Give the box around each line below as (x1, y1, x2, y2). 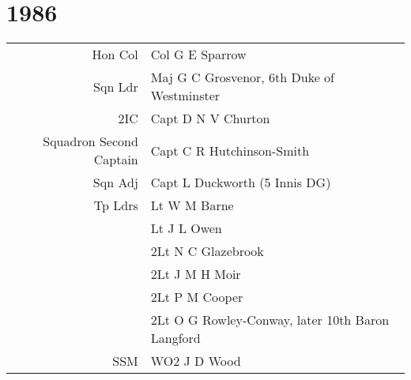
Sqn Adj (92, 173, 138, 192)
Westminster (150, 86, 221, 105)
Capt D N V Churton (150, 109, 270, 128)
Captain (93, 150, 138, 169)
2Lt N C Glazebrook (150, 242, 264, 261)
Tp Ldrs (93, 196, 138, 215)
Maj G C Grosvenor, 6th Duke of (150, 68, 334, 87)
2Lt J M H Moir (150, 265, 241, 284)
